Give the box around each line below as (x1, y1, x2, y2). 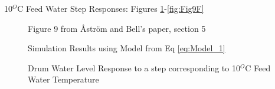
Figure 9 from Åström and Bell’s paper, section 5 (28, 22, 206, 34)
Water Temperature (28, 73, 99, 85)
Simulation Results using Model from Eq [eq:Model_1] (28, 42, 225, 54)
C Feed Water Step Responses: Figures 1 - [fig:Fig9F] (17, 2, 204, 14)
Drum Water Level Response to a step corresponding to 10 (28, 61, 240, 74)
